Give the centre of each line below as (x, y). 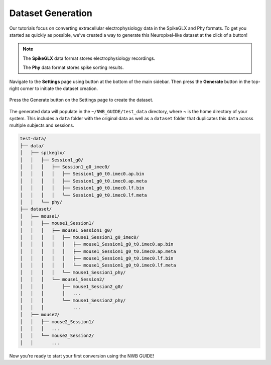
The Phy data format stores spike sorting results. (73, 67)
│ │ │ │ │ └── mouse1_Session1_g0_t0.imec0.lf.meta (98, 265)
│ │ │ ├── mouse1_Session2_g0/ (72, 286)
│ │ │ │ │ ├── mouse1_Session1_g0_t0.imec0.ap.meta (98, 251)
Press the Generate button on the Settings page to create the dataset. (81, 100)
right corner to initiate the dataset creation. (53, 88)
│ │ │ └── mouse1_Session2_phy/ (73, 301)
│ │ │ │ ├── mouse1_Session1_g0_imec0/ (79, 237)
